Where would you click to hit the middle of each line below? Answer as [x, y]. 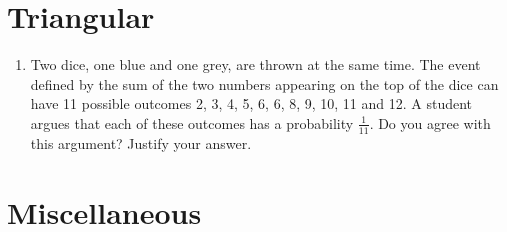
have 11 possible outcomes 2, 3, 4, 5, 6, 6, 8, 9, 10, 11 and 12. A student [251, 103]
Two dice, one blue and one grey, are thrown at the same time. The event [255, 64]
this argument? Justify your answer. [141, 142]
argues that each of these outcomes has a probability [192, 122]
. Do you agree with [430, 122]
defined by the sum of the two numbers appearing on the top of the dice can [264, 83]
